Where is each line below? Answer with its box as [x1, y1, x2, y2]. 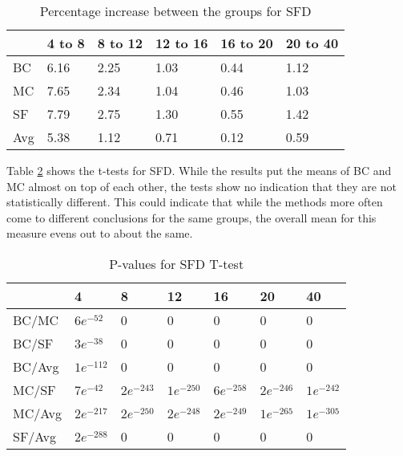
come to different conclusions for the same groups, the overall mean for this [6, 209, 377, 226]
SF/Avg [13, 426, 57, 446]
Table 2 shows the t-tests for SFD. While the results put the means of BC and [6, 162, 392, 178]
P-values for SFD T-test [109, 254, 244, 273]
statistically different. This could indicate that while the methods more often [6, 193, 383, 210]
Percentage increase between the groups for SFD [39, 2, 312, 20]
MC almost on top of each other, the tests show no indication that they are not [6, 177, 397, 194]
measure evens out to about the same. [6, 225, 193, 242]
